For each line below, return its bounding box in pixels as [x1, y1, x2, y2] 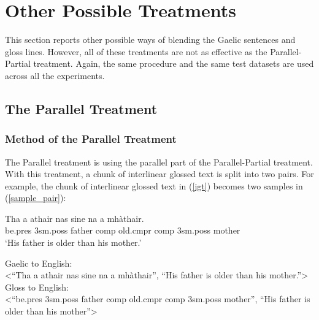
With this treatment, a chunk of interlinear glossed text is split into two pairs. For [5, 167, 314, 180]
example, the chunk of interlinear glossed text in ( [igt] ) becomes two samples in [5, 179, 303, 192]
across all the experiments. [5, 69, 105, 82]
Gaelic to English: [5, 256, 72, 269]
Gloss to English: [5, 280, 69, 293]
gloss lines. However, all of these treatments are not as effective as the [5, 45, 267, 58]
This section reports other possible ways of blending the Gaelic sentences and [5, 33, 296, 46]
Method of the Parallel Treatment [5, 131, 177, 147]
